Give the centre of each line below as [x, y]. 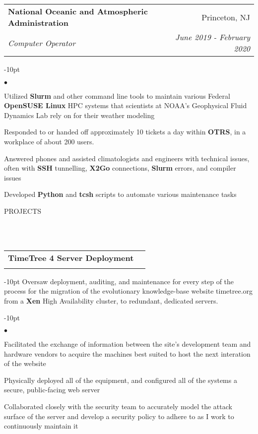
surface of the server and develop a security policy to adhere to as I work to [119, 416]
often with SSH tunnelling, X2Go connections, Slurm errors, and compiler [120, 168]
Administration [38, 23]
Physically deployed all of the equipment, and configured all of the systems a [121, 380]
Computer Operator [42, 43]
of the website [25, 363]
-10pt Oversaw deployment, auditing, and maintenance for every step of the [119, 281]
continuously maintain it [41, 426]
